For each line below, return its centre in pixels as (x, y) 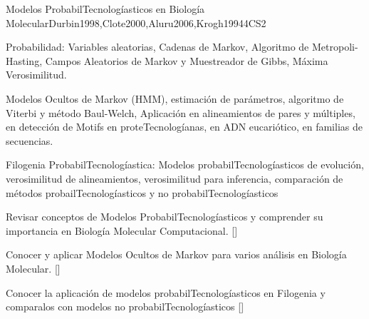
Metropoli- (335, 47)
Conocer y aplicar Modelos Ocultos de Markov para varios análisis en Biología (176, 254)
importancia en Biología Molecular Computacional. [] (122, 230)
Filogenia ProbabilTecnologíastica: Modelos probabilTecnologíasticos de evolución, (185, 164)
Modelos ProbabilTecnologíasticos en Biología (105, 9)
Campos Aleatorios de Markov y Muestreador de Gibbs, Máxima (187, 60)
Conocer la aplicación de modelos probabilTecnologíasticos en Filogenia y (166, 292)
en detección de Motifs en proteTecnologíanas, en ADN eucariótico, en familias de (184, 127)
